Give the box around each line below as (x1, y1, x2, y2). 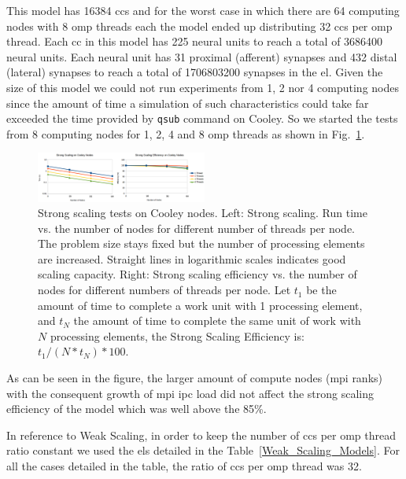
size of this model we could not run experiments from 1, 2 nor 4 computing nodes (6, 79, 399, 95)
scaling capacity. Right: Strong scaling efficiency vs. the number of (38, 266, 357, 282)
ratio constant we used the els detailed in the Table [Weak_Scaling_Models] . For (6, 442, 400, 459)
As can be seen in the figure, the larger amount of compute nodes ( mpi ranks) (6, 370, 383, 386)
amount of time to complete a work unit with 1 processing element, (38, 297, 363, 313)
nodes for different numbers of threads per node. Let (38, 282, 291, 298)
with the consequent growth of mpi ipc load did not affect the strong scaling (6, 385, 375, 401)
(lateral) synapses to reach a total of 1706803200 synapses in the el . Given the (6, 64, 383, 80)
